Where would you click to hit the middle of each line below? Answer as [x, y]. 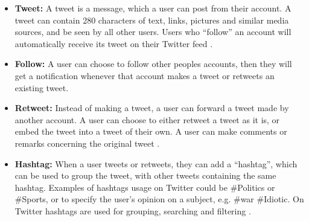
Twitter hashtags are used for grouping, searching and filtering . [133, 210]
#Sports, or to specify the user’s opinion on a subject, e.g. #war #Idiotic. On [159, 199]
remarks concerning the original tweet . [87, 143]
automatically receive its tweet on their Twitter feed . [114, 43]
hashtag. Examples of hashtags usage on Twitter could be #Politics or [145, 187]
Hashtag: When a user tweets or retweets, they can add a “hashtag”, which [156, 163]
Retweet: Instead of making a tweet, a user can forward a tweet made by [152, 108]
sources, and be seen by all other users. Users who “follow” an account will [153, 32]
